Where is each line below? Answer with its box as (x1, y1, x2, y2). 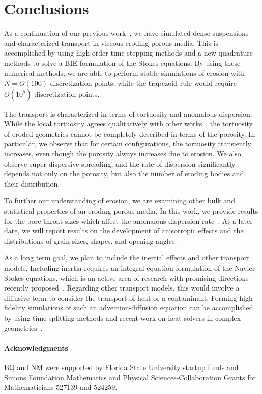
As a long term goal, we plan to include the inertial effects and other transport (4, 252, 250, 263)
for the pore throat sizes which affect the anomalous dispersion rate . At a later (4, 215, 253, 226)
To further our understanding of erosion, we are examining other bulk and (4, 195, 235, 206)
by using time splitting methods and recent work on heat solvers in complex (4, 312, 241, 323)
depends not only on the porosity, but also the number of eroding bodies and (4, 168, 244, 179)
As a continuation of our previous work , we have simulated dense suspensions (4, 28, 249, 38)
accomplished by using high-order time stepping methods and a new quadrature (4, 47, 253, 58)
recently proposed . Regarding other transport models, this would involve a (4, 282, 240, 293)
